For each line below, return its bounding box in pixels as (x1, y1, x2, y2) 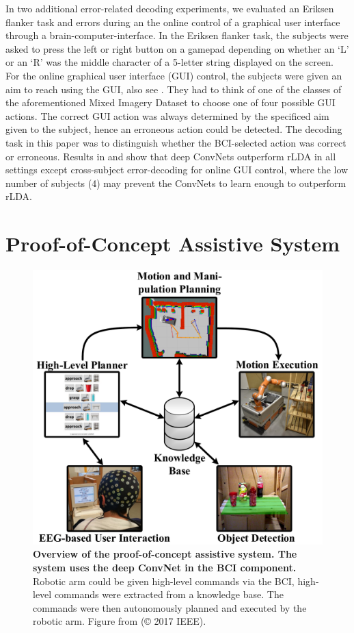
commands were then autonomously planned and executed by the (33, 600, 307, 615)
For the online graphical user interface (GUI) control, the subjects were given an (5, 68, 342, 82)
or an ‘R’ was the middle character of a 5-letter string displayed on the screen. (5, 55, 333, 69)
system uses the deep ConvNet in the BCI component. (33, 560, 297, 575)
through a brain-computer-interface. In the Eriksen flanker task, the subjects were (5, 28, 349, 42)
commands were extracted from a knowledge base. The (54, 587, 284, 601)
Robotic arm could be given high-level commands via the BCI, (33, 573, 295, 588)
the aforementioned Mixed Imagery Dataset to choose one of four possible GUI (5, 95, 336, 110)
